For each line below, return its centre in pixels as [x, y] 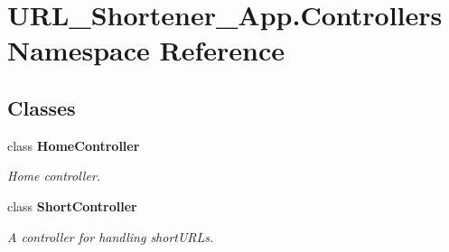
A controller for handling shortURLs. [111, 236]
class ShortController [72, 205]
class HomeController [74, 145]
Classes [42, 107]
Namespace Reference [146, 50]
